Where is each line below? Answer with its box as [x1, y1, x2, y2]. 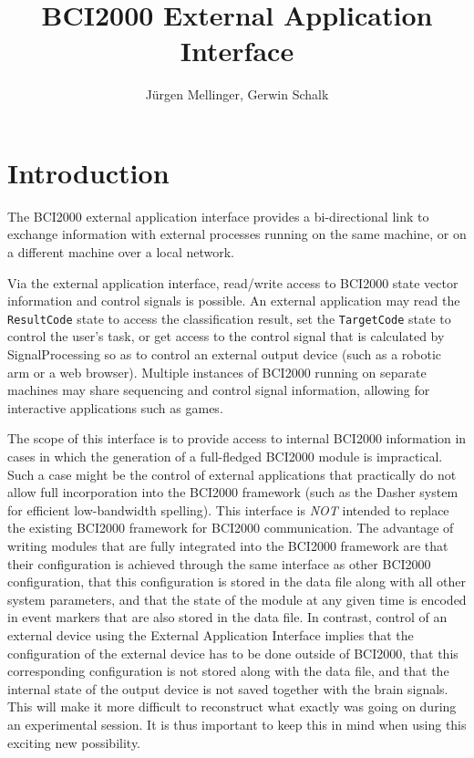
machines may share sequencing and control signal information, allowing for [7, 380, 430, 400]
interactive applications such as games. [7, 398, 223, 417]
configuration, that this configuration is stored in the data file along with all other [7, 572, 466, 591]
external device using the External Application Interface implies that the [7, 625, 414, 644]
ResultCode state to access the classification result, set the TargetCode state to [7, 308, 451, 327]
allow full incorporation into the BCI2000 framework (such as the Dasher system [7, 483, 459, 502]
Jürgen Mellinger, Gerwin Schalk [145, 85, 329, 104]
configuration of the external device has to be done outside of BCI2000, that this [7, 643, 459, 662]
